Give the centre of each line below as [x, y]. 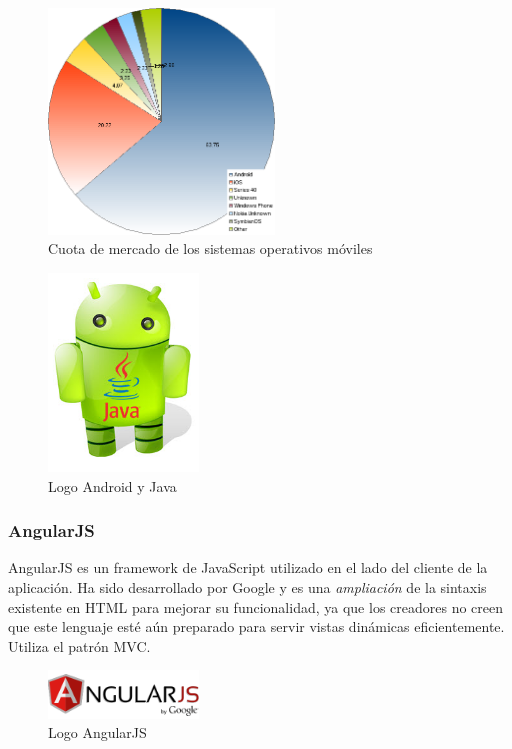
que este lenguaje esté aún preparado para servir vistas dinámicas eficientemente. [256, 626]
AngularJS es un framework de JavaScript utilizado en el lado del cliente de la [248, 567]
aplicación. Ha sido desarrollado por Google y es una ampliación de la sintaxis [247, 586]
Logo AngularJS [97, 732]
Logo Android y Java [112, 485]
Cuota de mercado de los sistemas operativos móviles [210, 248]
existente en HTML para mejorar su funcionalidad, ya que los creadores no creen [256, 606]
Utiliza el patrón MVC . [79, 645]
